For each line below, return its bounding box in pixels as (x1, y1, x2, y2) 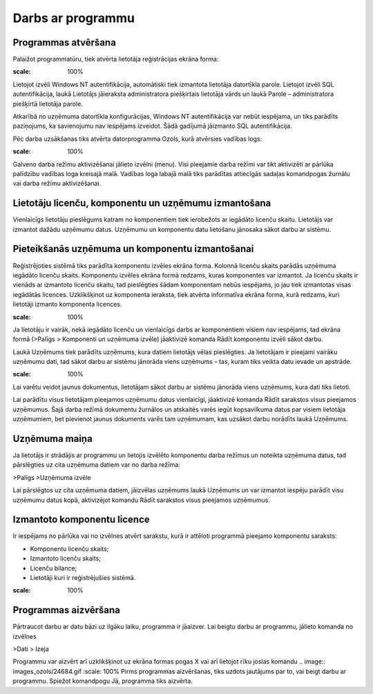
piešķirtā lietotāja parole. (12, 99, 83, 108)
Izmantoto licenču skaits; (30, 555, 102, 563)
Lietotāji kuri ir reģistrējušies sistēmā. (30, 573, 136, 581)
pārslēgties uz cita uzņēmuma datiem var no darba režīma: (12, 461, 181, 469)
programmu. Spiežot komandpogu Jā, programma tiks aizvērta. (12, 677, 193, 685)
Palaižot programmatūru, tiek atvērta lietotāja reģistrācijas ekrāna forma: (12, 55, 219, 64)
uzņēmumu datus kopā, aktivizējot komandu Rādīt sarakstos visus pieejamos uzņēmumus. (12, 496, 271, 504)
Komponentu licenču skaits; (30, 544, 109, 552)
